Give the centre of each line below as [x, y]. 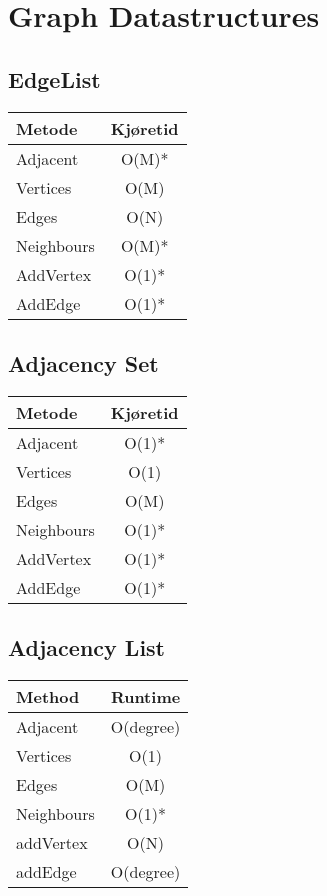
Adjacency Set [83, 362]
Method [48, 696]
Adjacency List [86, 647]
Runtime [145, 696]
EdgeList [54, 78]
